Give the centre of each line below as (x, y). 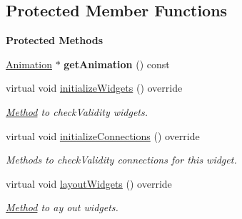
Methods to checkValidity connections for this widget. (121, 160)
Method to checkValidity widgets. (77, 111)
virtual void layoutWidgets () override (89, 183)
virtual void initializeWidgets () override (94, 88)
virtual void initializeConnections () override (103, 135)
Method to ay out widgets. (62, 207)
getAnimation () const (117, 64)
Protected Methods (55, 40)
